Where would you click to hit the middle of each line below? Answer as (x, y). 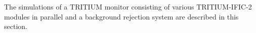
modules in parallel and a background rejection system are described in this (121, 16)
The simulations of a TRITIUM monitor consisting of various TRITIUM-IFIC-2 (128, 6)
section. (16, 26)
